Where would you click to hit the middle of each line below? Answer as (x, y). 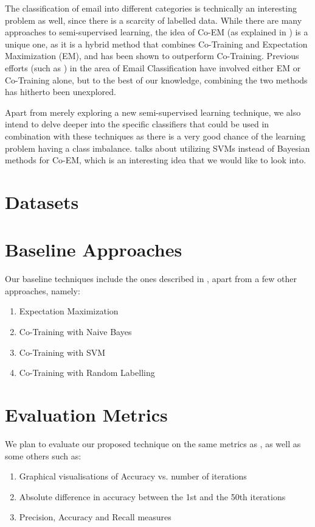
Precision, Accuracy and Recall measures (95, 517)
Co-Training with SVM (62, 352)
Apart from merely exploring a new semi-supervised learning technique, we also (153, 112)
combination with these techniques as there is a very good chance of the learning (155, 136)
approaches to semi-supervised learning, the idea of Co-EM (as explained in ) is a (157, 32)
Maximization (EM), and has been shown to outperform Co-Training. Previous (152, 56)
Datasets (42, 201)
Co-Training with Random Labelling (87, 373)
